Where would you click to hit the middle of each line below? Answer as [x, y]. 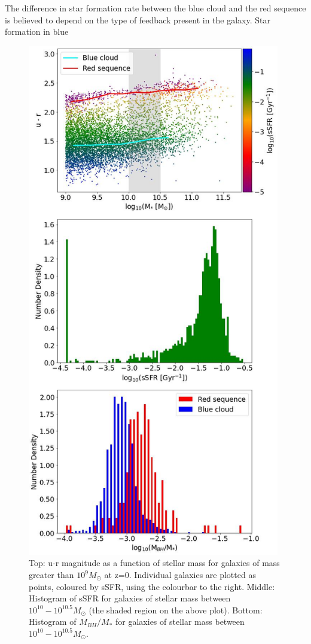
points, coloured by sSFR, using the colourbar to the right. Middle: [152, 586]
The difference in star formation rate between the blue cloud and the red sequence [155, 8]
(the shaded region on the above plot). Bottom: [176, 610]
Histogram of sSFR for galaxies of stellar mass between [130, 598]
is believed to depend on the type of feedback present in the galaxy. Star [138, 19]
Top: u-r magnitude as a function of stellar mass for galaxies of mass [154, 563]
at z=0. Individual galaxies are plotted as [180, 574]
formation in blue [37, 31]
